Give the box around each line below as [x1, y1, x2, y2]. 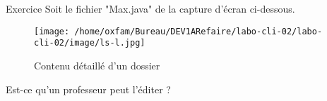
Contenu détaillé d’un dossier [34, 58, 160, 72]
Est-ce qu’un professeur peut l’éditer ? [6, 81, 171, 96]
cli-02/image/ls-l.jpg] [34, 38, 145, 48]
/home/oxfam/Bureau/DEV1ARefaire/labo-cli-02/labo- [74, 26, 323, 36]
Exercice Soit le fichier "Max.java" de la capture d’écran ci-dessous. [6, 1, 295, 15]
